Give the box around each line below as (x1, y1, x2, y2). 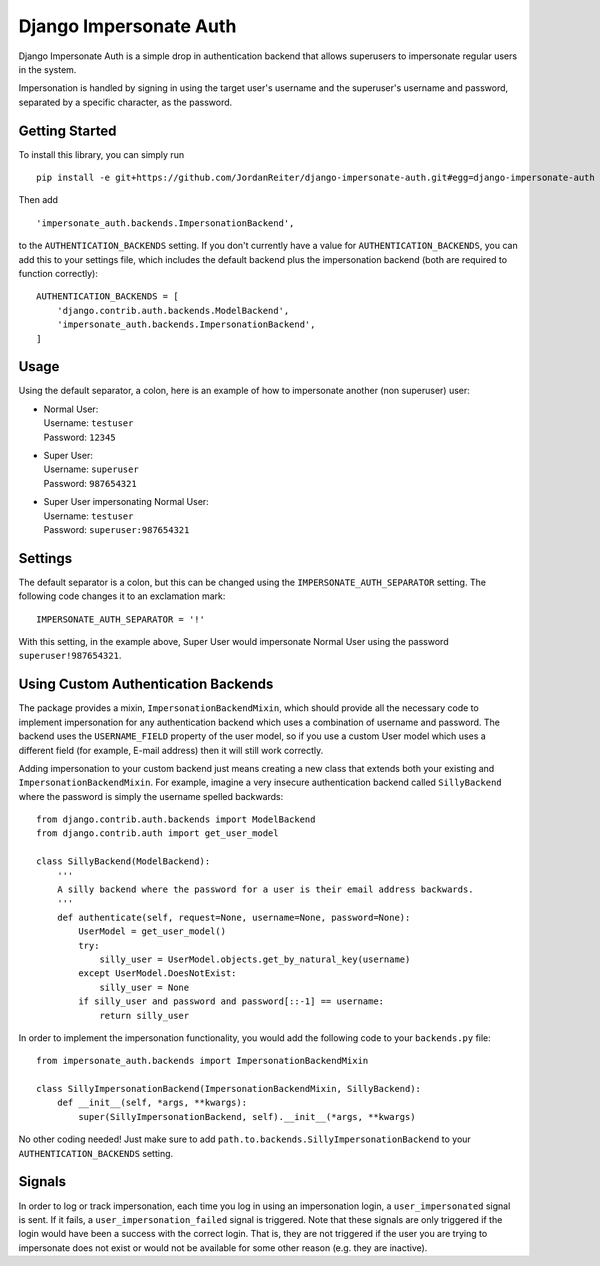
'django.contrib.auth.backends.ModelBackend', (56, 305, 290, 316)
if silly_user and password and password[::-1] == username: (78, 996, 385, 1007)
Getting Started (18, 122, 117, 139)
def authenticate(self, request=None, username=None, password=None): (56, 911, 411, 923)
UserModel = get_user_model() (78, 926, 227, 937)
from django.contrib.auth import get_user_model (36, 828, 279, 839)
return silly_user (99, 1010, 190, 1021)
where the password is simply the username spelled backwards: (18, 790, 284, 802)
